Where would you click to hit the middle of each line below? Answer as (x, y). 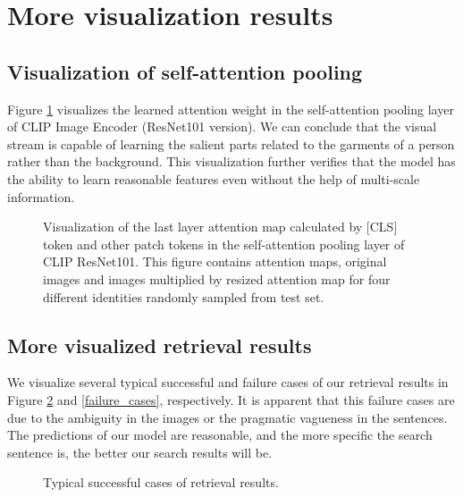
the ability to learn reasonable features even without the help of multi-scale (214, 178)
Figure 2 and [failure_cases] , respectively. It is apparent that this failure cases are (231, 399)
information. (41, 196)
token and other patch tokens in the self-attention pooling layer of (224, 244)
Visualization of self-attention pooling (185, 71)
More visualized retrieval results (160, 345)
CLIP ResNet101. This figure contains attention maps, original (215, 261)
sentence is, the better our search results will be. (140, 452)
